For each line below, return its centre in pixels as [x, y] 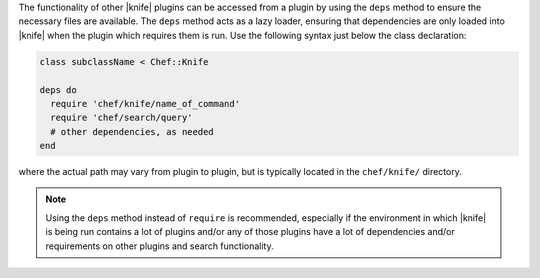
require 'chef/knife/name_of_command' [145, 103]
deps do [58, 89]
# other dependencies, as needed [132, 131]
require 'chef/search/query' [122, 118]
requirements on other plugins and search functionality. [159, 246]
